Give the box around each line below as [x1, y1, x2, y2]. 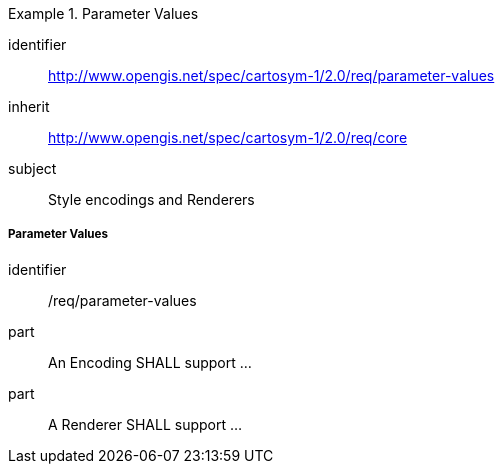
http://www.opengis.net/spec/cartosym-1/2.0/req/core [48, 129, 408, 146]
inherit [8, 98, 50, 115]
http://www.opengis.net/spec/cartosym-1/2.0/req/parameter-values [48, 67, 495, 84]
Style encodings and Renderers [48, 191, 255, 208]
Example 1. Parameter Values [8, 5, 199, 22]
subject [8, 160, 57, 177]
